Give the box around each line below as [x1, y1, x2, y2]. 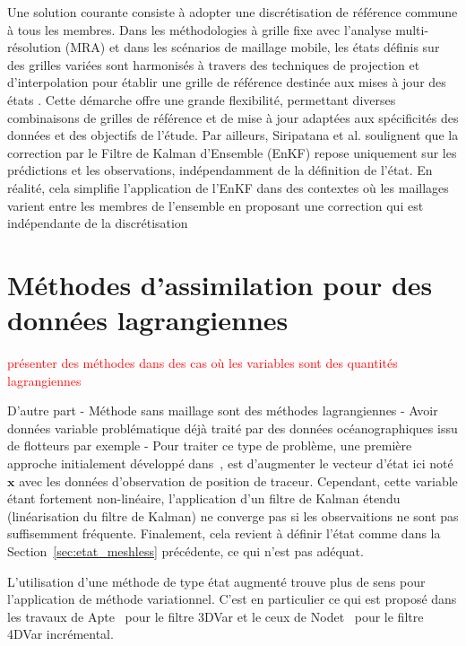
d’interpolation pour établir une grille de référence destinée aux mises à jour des [7, 73, 446, 92]
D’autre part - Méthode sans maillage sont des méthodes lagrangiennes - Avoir [7, 401, 438, 420]
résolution [7, 38, 62, 57]
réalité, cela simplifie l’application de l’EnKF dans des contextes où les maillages [7, 178, 449, 196]
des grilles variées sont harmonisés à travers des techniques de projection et [7, 55, 420, 74]
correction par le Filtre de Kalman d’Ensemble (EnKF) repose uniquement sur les [7, 143, 457, 161]
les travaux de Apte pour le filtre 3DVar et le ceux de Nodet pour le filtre [7, 607, 424, 625]
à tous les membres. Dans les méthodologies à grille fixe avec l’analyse [7, 20, 392, 39]
